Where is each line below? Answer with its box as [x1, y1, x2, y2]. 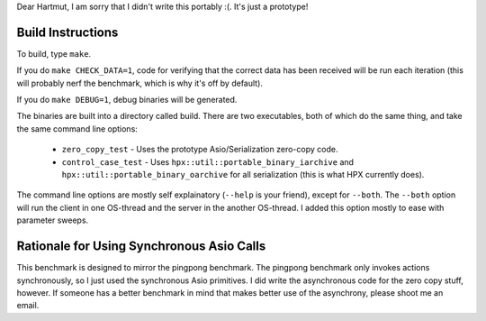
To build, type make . [16, 48, 92, 59]
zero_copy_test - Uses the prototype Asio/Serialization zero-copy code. [61, 144, 338, 155]
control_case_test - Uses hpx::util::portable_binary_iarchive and [61, 156, 355, 167]
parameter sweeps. [16, 215, 89, 225]
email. [16, 300, 40, 311]
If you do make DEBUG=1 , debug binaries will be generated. [16, 95, 238, 105]
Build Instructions [16, 24, 119, 40]
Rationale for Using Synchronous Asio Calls [16, 239, 266, 254]
